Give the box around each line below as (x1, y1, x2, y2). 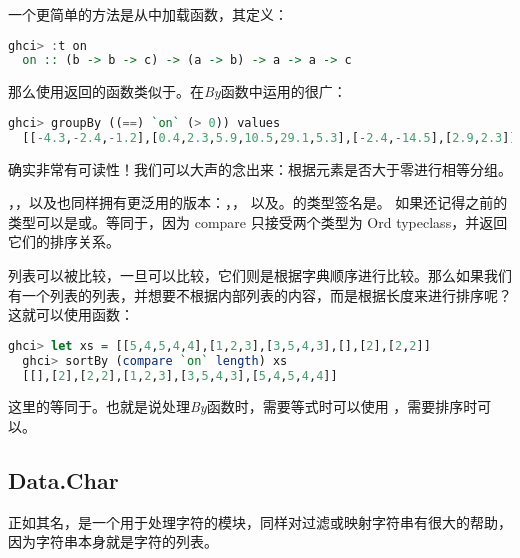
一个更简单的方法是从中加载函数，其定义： (8, 4, 288, 24)
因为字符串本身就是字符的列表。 (8, 531, 218, 552)
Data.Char (8, 465, 119, 496)
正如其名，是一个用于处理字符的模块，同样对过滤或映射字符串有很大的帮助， (8, 511, 512, 532)
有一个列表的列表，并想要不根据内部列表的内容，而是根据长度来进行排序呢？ (8, 284, 512, 305)
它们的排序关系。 (8, 231, 120, 252)
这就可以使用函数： (8, 304, 134, 325)
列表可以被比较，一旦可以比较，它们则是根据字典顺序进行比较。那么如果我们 (8, 265, 512, 286)
